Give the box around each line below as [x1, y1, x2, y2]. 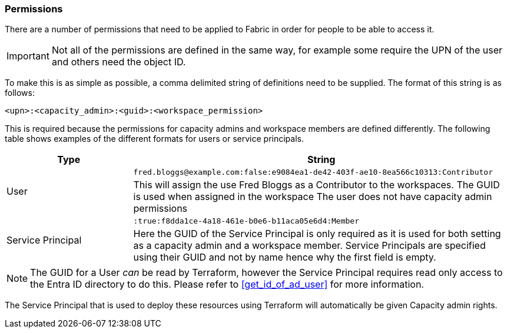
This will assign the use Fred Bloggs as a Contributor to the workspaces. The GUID [133, 179, 500, 191]
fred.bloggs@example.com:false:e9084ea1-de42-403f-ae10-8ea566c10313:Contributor [133, 168, 493, 177]
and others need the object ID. [51, 56, 186, 68]
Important [6, 50, 49, 62]
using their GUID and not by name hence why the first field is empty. [133, 251, 436, 264]
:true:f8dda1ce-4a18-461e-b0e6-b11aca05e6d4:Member [133, 217, 360, 226]
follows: [5, 88, 35, 98]
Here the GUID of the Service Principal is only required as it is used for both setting [133, 228, 501, 240]
